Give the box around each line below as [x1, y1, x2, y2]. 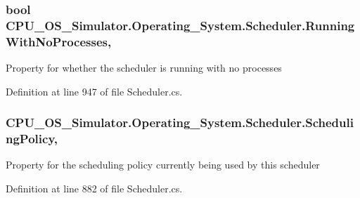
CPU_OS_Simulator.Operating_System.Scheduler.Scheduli [6, 114, 354, 131]
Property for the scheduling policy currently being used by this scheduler [6, 157, 320, 172]
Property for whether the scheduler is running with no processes [6, 60, 282, 75]
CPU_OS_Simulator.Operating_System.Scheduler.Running [6, 16, 355, 34]
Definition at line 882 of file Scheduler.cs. [6, 180, 183, 195]
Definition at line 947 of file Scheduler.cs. [6, 84, 183, 98]
